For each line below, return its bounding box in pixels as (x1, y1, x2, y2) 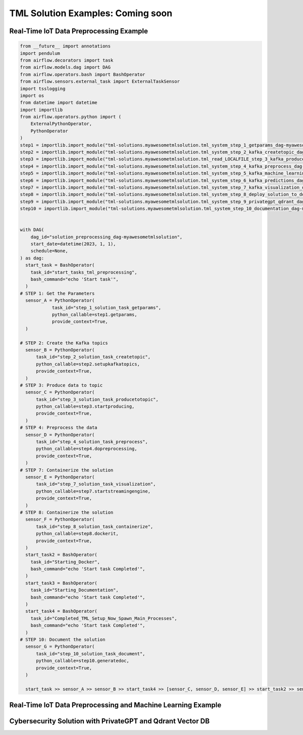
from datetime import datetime (20, 100, 98, 106)
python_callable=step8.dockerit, (36, 531, 119, 537)
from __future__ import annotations (20, 43, 111, 49)
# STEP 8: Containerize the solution (20, 509, 114, 515)
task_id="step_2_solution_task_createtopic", (36, 354, 151, 360)
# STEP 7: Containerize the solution (20, 467, 114, 473)
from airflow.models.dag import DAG (20, 65, 111, 70)
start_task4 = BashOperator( (25, 608, 98, 614)
